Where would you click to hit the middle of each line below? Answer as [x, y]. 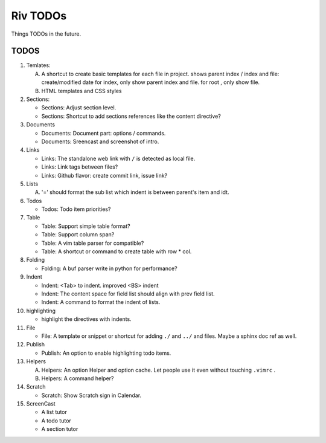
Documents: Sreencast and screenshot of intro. [100, 141]
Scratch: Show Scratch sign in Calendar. [91, 395]
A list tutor [54, 412]
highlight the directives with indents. [87, 319]
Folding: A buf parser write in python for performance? [109, 268]
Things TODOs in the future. [46, 34]
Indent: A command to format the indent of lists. [101, 302]
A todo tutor [56, 421]
